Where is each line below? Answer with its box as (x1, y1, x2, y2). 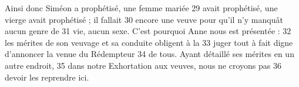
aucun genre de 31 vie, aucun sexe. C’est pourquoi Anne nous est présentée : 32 (5, 25, 291, 37)
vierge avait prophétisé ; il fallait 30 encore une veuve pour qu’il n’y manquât (5, 13, 283, 25)
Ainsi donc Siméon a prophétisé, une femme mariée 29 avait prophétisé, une (5, 2, 278, 14)
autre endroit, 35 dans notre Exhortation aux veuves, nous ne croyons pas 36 (5, 59, 281, 71)
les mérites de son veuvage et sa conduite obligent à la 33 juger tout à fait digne (5, 36, 293, 48)
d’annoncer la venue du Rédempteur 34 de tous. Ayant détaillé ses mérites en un (5, 48, 294, 60)
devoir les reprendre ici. (5, 71, 89, 83)
